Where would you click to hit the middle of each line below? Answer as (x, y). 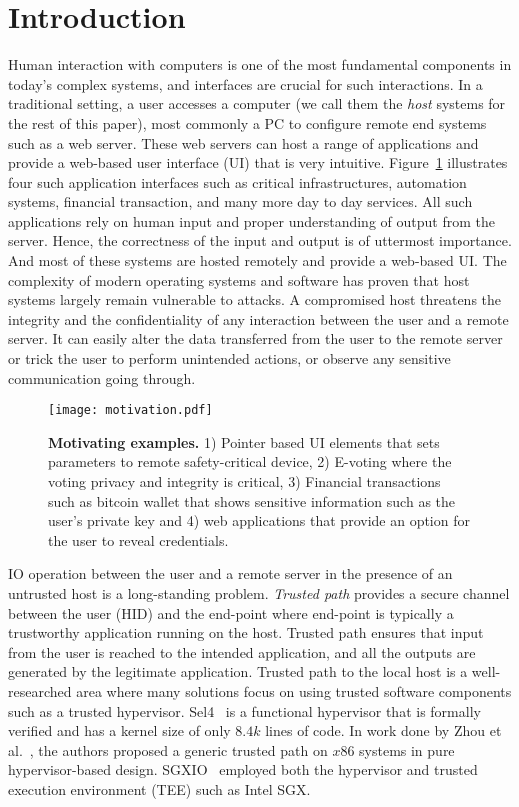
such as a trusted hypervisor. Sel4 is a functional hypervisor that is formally (244, 710)
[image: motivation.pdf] (130, 410)
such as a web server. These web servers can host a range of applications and (243, 142)
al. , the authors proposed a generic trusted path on (168, 749)
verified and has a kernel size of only (119, 730)
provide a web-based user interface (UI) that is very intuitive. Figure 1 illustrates (258, 162)
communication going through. (102, 377)
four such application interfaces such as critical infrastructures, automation (237, 181)
